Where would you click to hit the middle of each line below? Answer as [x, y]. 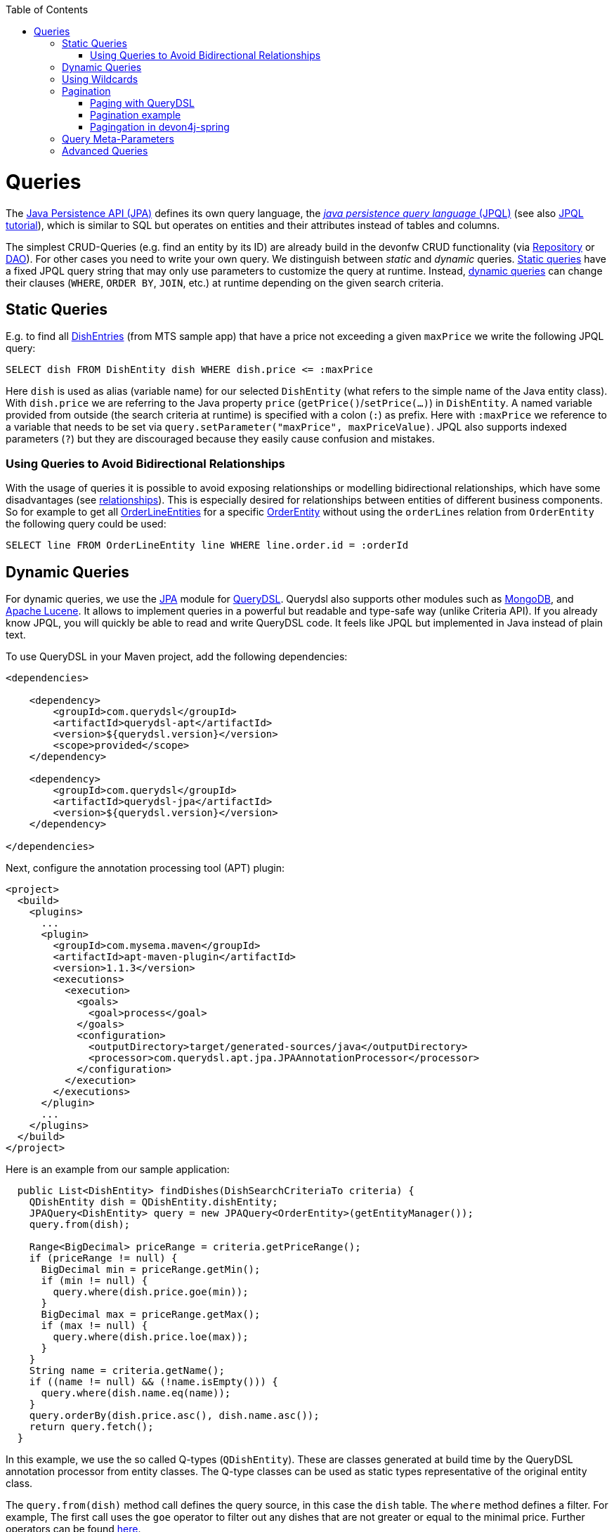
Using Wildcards [100, 79]
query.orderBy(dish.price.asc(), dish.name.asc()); [174, 1415]
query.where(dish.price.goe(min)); [151, 1291]
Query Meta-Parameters [118, 139]
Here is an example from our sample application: [118, 1169]
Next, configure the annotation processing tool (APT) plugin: [145, 868]
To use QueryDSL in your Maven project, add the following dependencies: [177, 656]
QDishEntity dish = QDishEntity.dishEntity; [153, 1202]
